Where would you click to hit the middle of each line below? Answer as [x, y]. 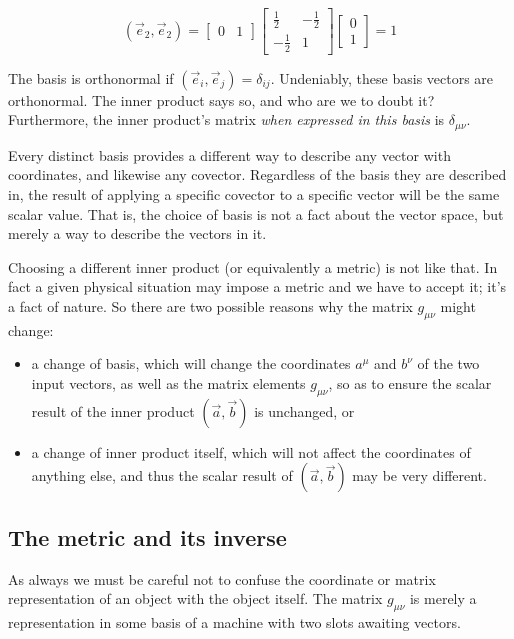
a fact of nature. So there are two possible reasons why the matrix [210, 305]
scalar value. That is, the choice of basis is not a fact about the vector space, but [256, 213]
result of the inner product [113, 410]
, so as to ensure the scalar [410, 382]
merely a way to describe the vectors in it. [137, 233]
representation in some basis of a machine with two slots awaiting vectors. [234, 621]
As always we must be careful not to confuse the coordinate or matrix [222, 578]
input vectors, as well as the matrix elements [168, 382]
